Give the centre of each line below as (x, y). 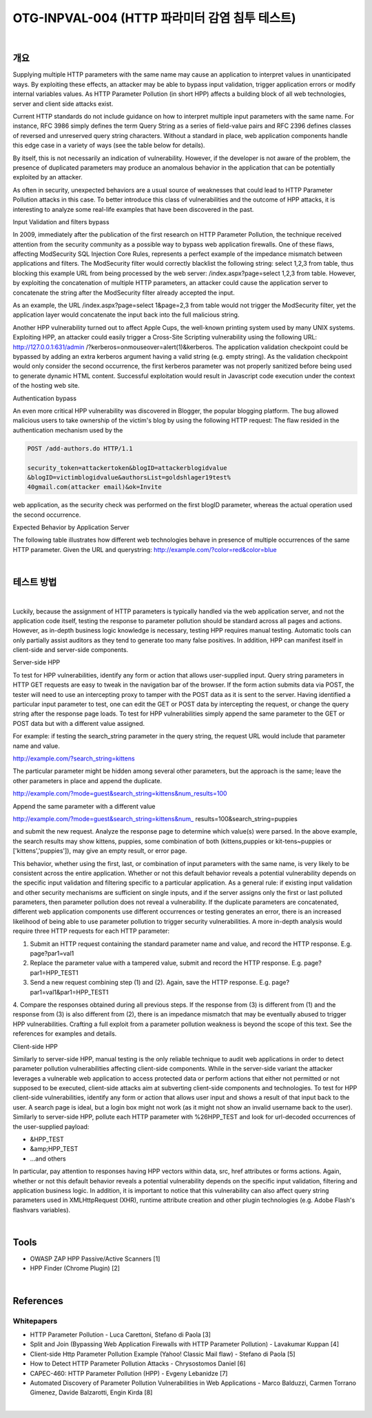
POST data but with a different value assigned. (79, 723)
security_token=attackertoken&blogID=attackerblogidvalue (127, 468)
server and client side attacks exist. (63, 104)
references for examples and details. (65, 1034)
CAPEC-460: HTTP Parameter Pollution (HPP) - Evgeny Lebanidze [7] (129, 1373)
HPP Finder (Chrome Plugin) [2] (75, 1268)
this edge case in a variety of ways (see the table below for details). (109, 146)
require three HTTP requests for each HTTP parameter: (91, 931)
